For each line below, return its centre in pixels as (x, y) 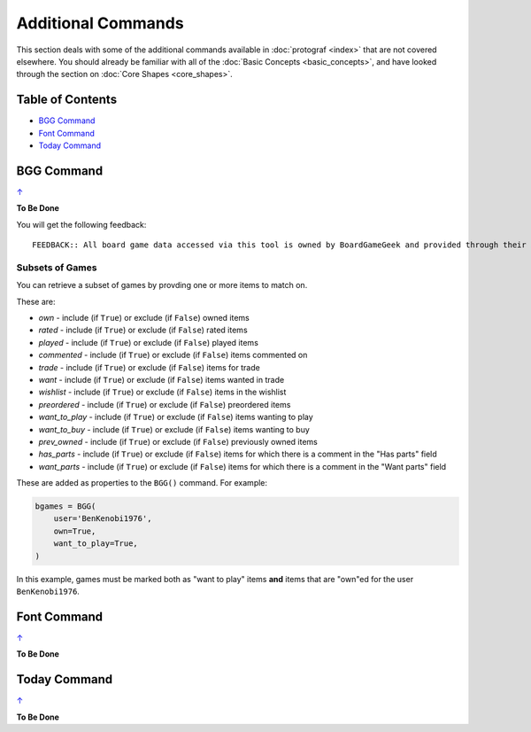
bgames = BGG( (65, 506)
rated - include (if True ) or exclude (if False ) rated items (143, 330)
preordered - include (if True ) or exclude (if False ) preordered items (165, 404)
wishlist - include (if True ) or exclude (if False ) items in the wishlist (162, 392)
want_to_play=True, (96, 544)
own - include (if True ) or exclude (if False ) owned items (144, 318)
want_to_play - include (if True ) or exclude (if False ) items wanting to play (176, 417)
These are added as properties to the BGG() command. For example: (142, 483)
